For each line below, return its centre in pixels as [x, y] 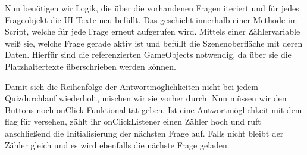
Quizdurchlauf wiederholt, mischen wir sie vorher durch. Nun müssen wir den [146, 98]
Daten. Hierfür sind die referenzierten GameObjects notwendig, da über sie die [148, 55]
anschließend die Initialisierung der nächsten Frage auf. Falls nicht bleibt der [144, 133]
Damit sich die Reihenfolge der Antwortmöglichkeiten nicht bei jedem [131, 86]
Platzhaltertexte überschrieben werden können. [90, 66]
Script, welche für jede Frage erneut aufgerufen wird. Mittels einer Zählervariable [153, 31]
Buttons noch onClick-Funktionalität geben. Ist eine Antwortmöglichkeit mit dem [153, 109]
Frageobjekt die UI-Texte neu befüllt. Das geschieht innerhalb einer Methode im [151, 19]
